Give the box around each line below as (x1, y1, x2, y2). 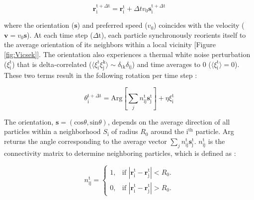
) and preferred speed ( (77, 20, 148, 30)
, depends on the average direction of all (107, 116, 230, 127)
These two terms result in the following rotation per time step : (4, 70, 197, 80)
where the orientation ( (4, 20, 75, 30)
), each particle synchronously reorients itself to (101, 29, 246, 40)
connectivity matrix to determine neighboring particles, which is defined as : (4, 147, 236, 158)
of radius (111, 126, 138, 136)
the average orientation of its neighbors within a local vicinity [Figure (4, 39, 216, 50)
